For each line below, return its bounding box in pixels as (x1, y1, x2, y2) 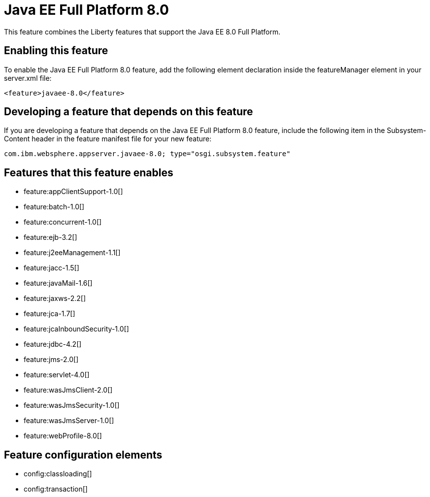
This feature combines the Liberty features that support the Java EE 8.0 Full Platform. (4, 27, 281, 36)
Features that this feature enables (4, 166, 173, 179)
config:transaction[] (24, 485, 88, 494)
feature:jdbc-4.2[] (24, 340, 82, 349)
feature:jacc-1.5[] (24, 264, 79, 272)
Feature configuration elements (4, 448, 163, 461)
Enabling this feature (4, 44, 108, 57)
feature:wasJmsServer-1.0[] (24, 416, 114, 425)
